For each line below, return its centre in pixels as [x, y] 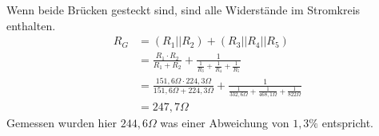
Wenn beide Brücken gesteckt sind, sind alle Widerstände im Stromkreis [184, 10]
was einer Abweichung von [225, 123]
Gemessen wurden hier [62, 123]
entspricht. [347, 123]
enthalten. [31, 25]
